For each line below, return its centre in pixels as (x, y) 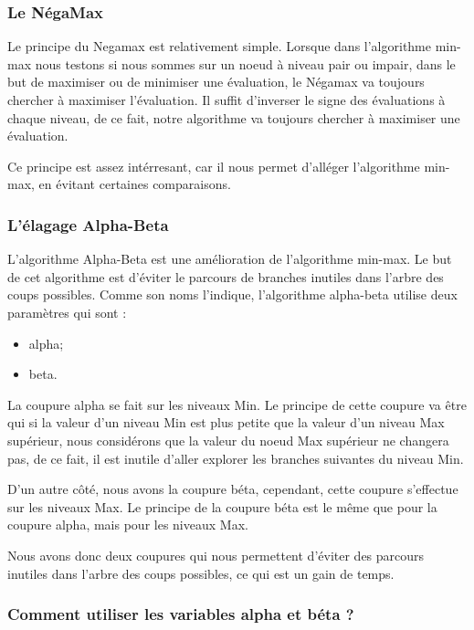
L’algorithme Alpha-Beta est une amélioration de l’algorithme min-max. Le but (230, 259)
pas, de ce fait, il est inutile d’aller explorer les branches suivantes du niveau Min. (236, 458)
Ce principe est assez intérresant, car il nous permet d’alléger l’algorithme (214, 166)
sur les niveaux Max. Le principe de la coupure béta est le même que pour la (222, 506)
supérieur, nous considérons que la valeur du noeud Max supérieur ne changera (228, 440)
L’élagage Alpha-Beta (88, 224)
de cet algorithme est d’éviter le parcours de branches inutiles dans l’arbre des (226, 276)
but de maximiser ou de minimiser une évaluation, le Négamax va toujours (216, 82)
